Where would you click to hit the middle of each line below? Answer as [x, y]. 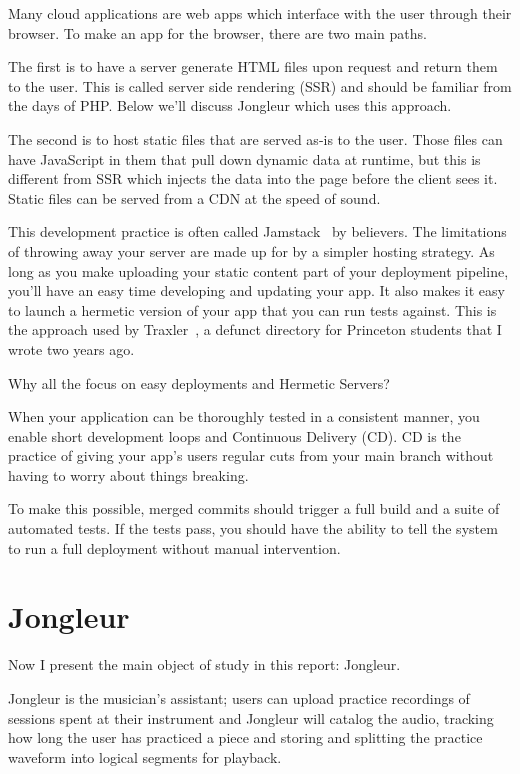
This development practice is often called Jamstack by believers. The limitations [257, 231]
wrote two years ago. [71, 348]
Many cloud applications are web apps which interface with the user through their [260, 13]
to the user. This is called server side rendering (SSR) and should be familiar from [260, 85]
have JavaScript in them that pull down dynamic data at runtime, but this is [244, 158]
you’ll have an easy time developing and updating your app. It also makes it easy [256, 290]
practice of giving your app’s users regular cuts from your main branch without [251, 455]
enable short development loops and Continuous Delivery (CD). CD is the [234, 435]
